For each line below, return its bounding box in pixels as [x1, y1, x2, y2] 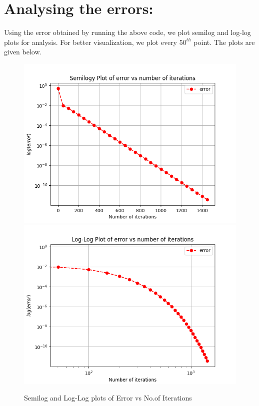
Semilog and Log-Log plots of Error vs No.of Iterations [24, 393, 192, 403]
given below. [4, 46, 42, 57]
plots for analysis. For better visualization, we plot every [4, 36, 177, 47]
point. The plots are [193, 36, 255, 47]
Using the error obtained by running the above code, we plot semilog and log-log [4, 27, 251, 37]
